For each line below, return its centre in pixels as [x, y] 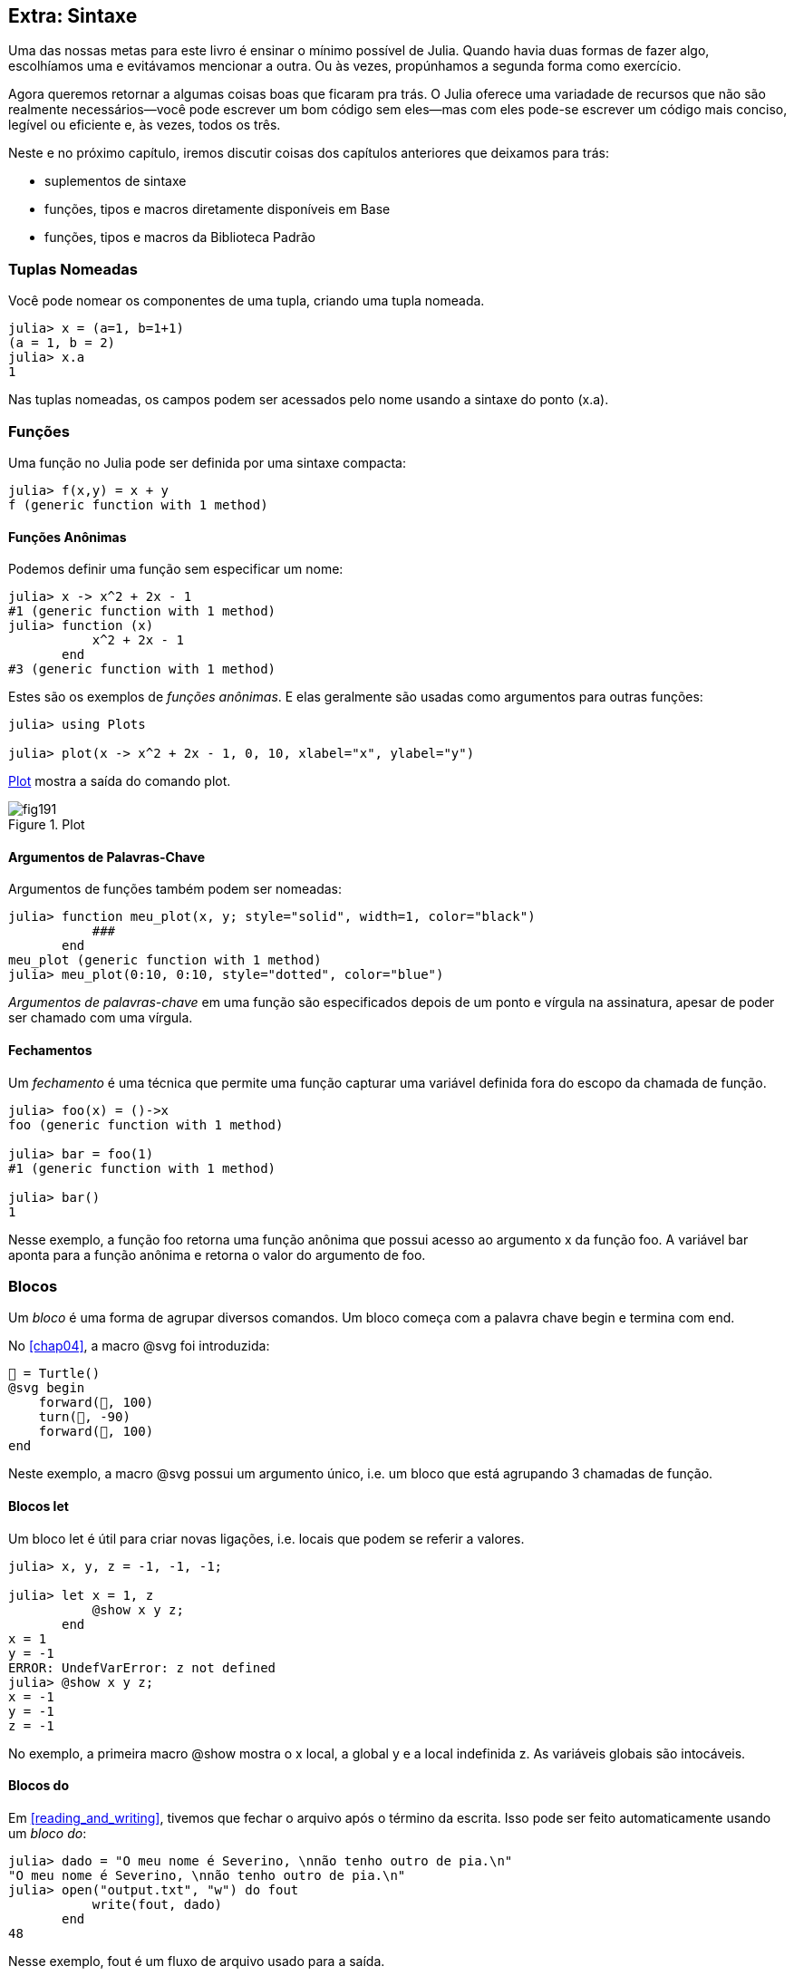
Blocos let [39, 1506]
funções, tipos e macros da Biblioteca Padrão [180, 237]
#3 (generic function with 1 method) [142, 669]
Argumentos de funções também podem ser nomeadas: [175, 889]
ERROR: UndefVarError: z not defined [142, 1667]
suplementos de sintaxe [116, 181]
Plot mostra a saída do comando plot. [120, 781]
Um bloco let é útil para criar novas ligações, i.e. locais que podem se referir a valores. [266, 1538]
